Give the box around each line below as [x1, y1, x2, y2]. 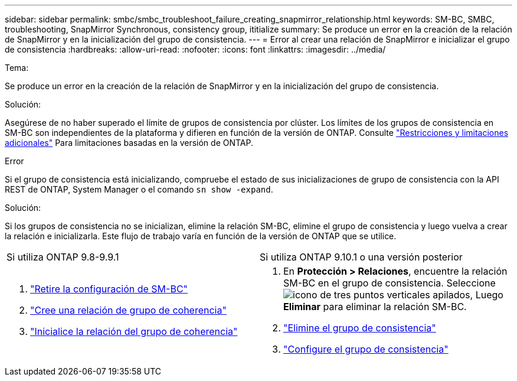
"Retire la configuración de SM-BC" [30, 283, 188, 295]
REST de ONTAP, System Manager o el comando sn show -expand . [5, 184, 273, 194]
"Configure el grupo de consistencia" [283, 343, 449, 355]
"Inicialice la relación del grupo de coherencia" [30, 325, 238, 337]
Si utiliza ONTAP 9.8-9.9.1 [6, 251, 119, 263]
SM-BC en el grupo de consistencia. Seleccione [283, 277, 496, 289]
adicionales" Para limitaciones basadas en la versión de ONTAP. [5, 138, 254, 148]
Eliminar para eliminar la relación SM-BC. [283, 301, 467, 312]
